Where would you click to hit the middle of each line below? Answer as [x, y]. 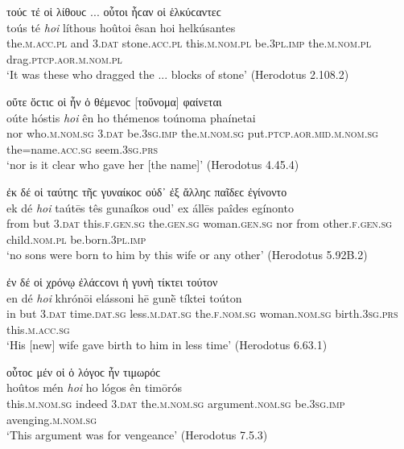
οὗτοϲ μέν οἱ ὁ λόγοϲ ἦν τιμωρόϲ [84, 371]
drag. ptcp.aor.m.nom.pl [64, 58]
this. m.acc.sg [38, 329]
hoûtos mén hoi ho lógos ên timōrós [94, 387]
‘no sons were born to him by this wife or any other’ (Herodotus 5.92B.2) [187, 255]
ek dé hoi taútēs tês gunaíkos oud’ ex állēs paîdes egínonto [150, 207]
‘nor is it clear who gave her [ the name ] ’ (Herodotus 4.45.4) [153, 165]
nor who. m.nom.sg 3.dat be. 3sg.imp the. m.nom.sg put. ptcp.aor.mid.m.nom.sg [192, 133]
